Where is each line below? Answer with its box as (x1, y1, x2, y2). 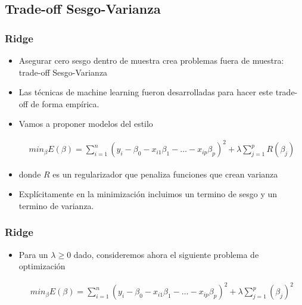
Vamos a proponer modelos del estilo (18, 117, 153, 130)
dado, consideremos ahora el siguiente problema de (73, 248, 259, 260)
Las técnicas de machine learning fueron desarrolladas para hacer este (18, 86, 273, 98)
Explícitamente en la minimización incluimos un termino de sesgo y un (18, 188, 278, 200)
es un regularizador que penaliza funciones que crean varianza (52, 167, 278, 180)
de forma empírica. (30, 97, 99, 110)
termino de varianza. (18, 199, 94, 211)
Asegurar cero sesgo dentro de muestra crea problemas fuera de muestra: (18, 54, 284, 66)
